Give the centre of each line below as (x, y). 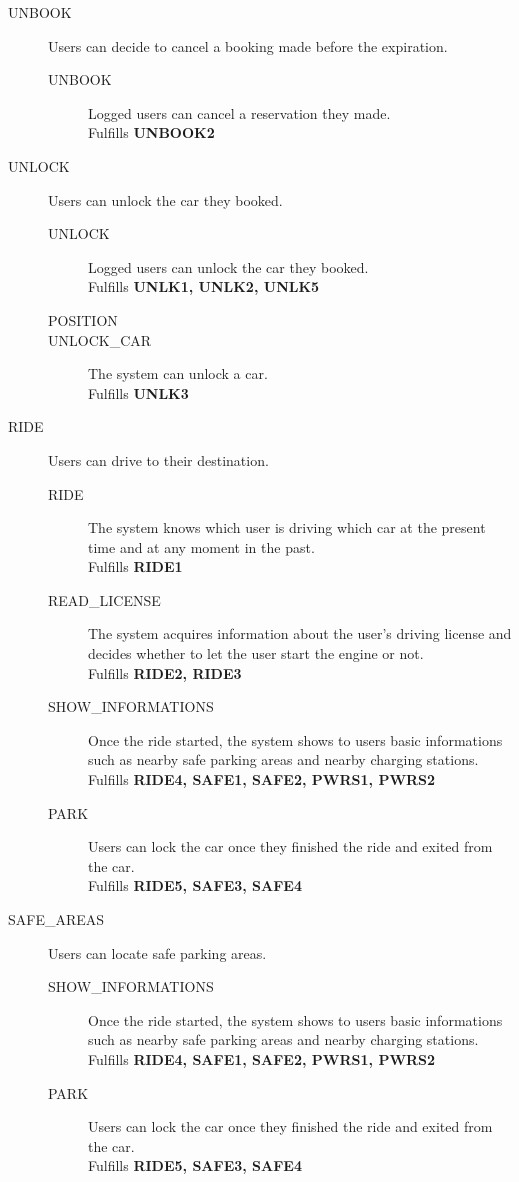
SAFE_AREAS (56, 919)
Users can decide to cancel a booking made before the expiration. (248, 45)
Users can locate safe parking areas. (157, 952)
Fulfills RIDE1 (135, 566)
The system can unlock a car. (178, 373)
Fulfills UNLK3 (138, 392)
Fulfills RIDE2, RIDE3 (165, 672)
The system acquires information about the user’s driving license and (300, 633)
